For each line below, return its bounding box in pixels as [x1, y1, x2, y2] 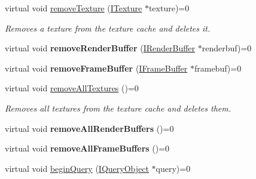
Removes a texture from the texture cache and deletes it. [5, 21, 211, 34]
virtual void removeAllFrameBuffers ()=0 [5, 142, 170, 155]
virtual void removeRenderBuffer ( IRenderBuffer [5, 42, 196, 54]
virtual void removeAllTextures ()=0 [5, 82, 139, 94]
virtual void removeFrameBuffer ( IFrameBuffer [5, 61, 188, 74]
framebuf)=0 [194, 61, 242, 74]
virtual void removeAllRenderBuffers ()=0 [5, 122, 174, 134]
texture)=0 [148, 2, 190, 14]
